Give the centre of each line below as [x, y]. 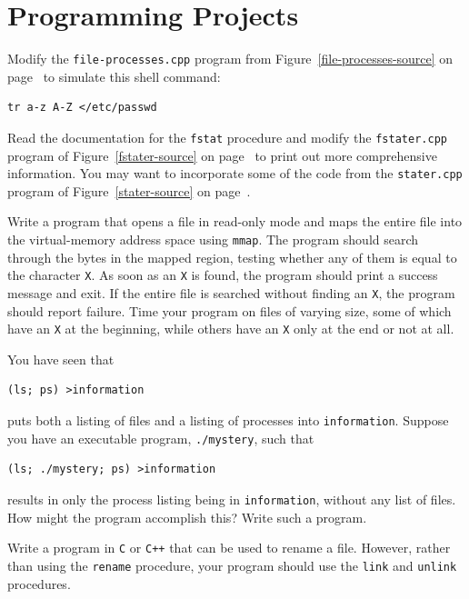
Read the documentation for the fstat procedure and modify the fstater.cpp [227, 137]
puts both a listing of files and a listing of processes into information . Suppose [228, 420]
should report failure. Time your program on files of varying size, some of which [230, 310]
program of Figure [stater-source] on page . [129, 190]
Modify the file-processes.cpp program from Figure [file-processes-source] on [230, 59]
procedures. [39, 583]
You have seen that [61, 359]
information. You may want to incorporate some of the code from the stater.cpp [235, 173]
